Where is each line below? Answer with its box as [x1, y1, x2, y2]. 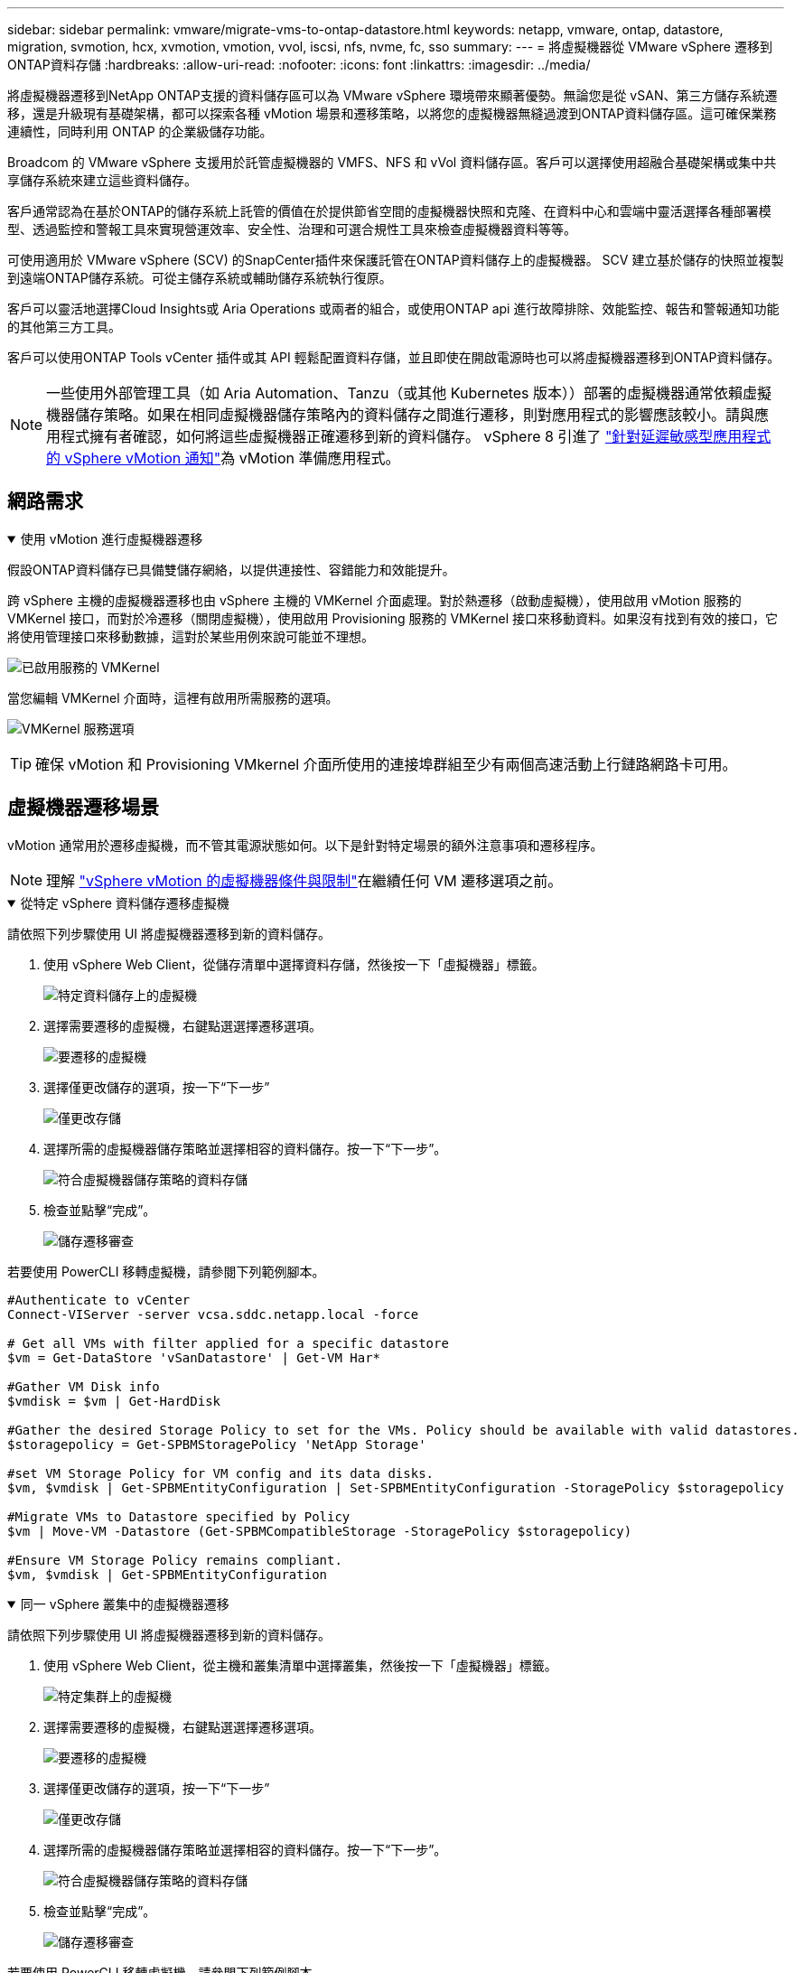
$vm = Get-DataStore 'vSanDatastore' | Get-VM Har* [7, 1350, 381, 1365]
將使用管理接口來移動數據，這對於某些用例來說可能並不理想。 [7, 628, 374, 644]
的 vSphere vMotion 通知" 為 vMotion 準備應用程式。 [46, 449, 400, 467]
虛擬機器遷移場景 [7, 796, 159, 819]
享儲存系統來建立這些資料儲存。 [7, 173, 197, 188]
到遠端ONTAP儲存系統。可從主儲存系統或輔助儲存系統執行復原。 [7, 270, 392, 285]
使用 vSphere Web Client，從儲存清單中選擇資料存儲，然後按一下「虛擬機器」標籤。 [43, 956, 545, 972]
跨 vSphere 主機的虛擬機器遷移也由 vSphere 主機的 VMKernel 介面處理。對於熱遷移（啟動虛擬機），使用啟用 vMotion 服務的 [7, 592, 742, 608]
